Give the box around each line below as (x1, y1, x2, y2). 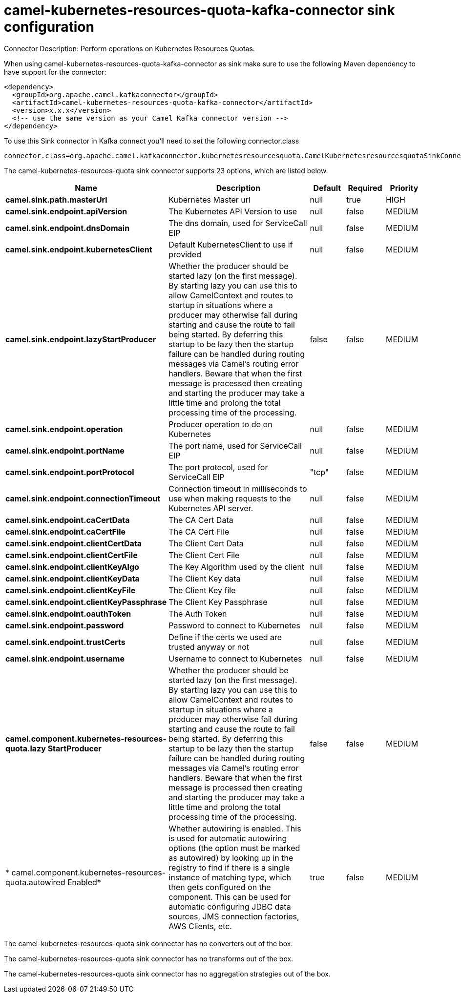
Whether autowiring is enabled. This (168, 823, 301, 833)
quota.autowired (5, 877, 65, 887)
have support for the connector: (4, 67, 106, 76)
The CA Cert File (168, 526, 230, 537)
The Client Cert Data (168, 538, 244, 548)
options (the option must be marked (168, 843, 300, 853)
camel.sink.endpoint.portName (5, 445, 125, 456)
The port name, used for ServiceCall (168, 440, 302, 451)
